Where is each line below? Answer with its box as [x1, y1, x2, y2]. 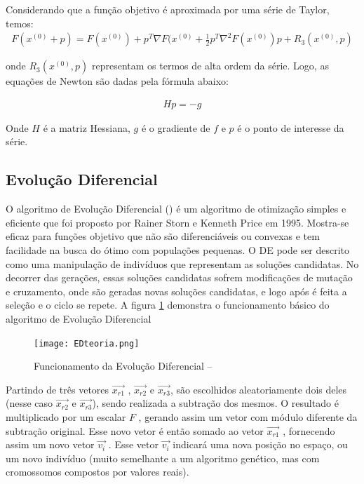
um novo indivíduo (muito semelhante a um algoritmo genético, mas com [6, 450, 320, 465]
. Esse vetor [108, 437, 159, 452]
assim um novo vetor [6, 437, 95, 452]
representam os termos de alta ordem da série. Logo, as [92, 58, 329, 73]
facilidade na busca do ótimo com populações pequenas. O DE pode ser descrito [6, 243, 350, 257]
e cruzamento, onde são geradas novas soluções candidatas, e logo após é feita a [6, 283, 347, 298]
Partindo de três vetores [6, 382, 109, 396]
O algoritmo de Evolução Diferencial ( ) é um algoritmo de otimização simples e [6, 201, 346, 216]
